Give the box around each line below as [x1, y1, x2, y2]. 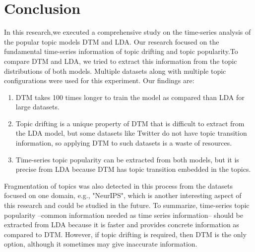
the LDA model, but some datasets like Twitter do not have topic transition [15, 128, 247, 138]
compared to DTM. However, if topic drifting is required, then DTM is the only [4, 229, 247, 239]
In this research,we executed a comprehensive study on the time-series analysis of [4, 27, 251, 37]
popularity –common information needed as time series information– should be [4, 209, 243, 220]
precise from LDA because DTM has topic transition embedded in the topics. [15, 164, 251, 174]
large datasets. [15, 101, 60, 112]
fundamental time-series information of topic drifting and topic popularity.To [4, 46, 238, 56]
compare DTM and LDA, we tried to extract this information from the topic [4, 55, 237, 66]
